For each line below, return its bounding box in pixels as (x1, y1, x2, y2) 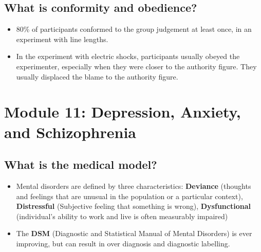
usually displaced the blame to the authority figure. (16, 71, 178, 82)
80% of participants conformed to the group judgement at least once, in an (16, 24, 252, 34)
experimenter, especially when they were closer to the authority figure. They (16, 61, 257, 71)
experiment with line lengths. (16, 33, 108, 44)
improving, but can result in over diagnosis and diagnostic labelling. (16, 238, 230, 248)
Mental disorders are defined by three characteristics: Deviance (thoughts (16, 180, 251, 191)
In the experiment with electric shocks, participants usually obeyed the (16, 51, 240, 62)
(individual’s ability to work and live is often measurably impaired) (16, 210, 228, 221)
